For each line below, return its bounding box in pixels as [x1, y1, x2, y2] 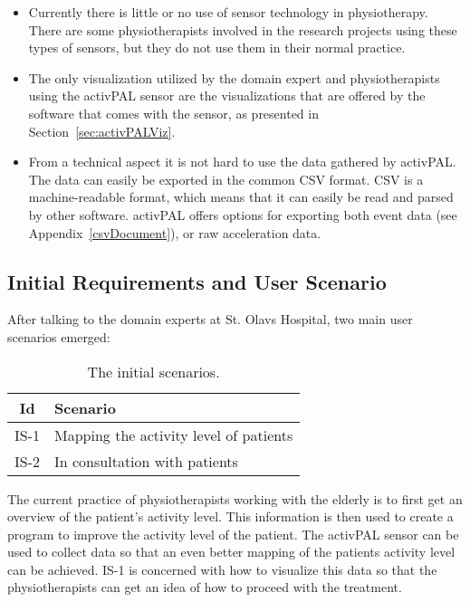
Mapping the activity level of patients [54, 424, 293, 445]
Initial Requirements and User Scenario [7, 267, 387, 295]
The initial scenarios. [87, 360, 220, 382]
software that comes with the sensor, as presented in [28, 103, 319, 122]
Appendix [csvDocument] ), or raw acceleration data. [28, 223, 321, 242]
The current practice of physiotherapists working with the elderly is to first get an [7, 489, 463, 508]
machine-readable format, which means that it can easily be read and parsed [28, 187, 454, 206]
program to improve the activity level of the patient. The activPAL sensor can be [7, 524, 459, 543]
